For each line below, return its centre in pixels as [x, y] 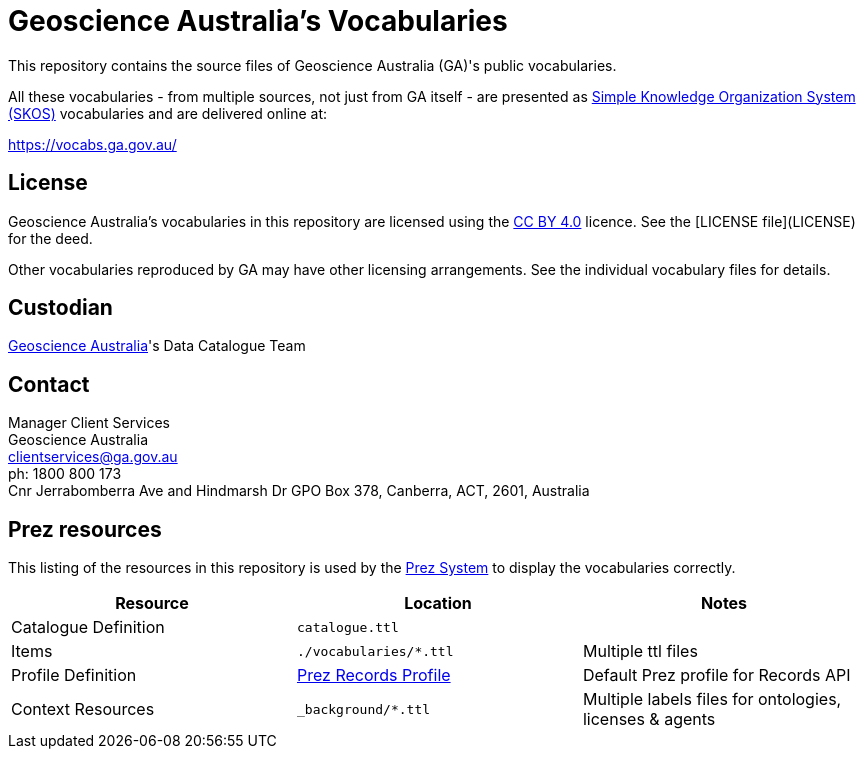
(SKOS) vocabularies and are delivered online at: [168, 113]
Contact [49, 384]
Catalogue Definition [88, 627]
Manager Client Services [89, 423]
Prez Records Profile [373, 675]
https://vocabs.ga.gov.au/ [92, 144]
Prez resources [85, 529]
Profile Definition [74, 675]
